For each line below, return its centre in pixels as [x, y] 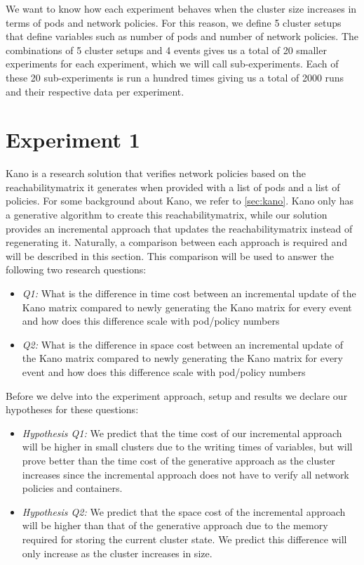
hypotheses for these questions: [72, 409]
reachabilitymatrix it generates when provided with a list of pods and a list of [173, 187]
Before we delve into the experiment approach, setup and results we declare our [177, 395]
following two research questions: [76, 269]
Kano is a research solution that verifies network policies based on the [156, 173]
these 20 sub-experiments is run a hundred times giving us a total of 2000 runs [175, 77]
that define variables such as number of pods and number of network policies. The [182, 36]
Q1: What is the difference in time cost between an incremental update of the [189, 293]
